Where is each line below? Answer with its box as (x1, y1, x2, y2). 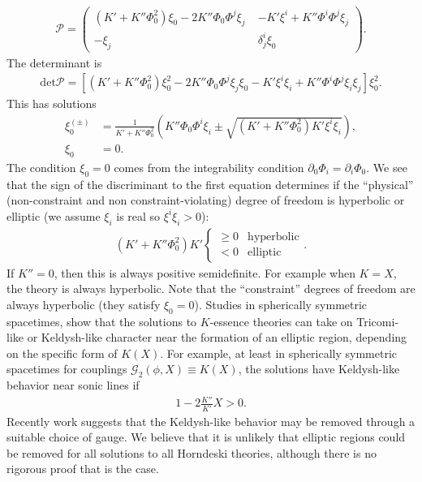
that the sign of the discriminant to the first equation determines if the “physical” (6, 175, 414, 192)
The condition (6, 158, 76, 175)
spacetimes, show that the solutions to (6, 312, 197, 329)
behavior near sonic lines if (6, 377, 140, 394)
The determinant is (6, 54, 102, 71)
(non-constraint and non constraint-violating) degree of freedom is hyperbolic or (6, 192, 405, 209)
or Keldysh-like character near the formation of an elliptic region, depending (27, 329, 407, 346)
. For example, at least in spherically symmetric (160, 344, 398, 361)
